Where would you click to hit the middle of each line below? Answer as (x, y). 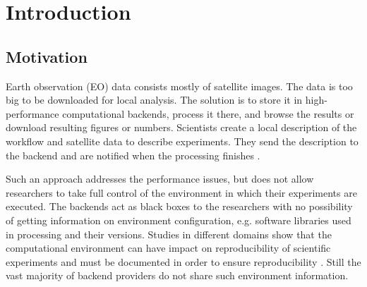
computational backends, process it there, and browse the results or (208, 113)
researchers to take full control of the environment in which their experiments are (181, 192)
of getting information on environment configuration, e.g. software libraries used (179, 220)
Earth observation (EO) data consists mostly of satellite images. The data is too (179, 86)
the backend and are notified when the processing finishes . (133, 155)
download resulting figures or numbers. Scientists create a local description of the (181, 127)
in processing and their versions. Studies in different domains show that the (169, 234)
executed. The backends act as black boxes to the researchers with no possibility (179, 206)
